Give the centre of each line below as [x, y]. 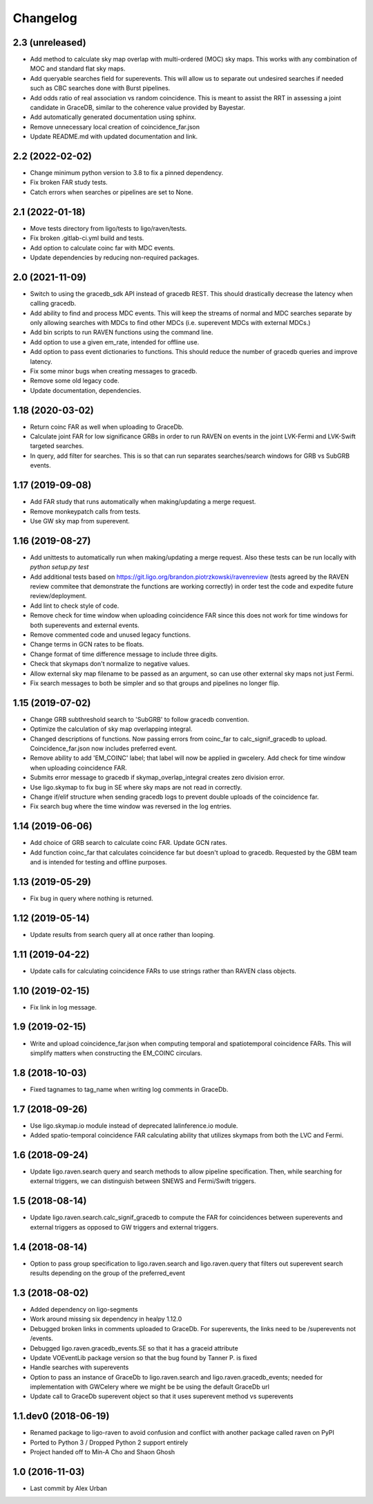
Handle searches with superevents [79, 1367]
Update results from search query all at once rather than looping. [123, 934]
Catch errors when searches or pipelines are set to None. [112, 192]
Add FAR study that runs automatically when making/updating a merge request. [143, 502]
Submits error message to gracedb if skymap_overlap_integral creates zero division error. [157, 777]
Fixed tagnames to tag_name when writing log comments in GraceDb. [129, 1089]
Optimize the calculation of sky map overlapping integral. [111, 729]
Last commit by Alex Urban [68, 1488]
